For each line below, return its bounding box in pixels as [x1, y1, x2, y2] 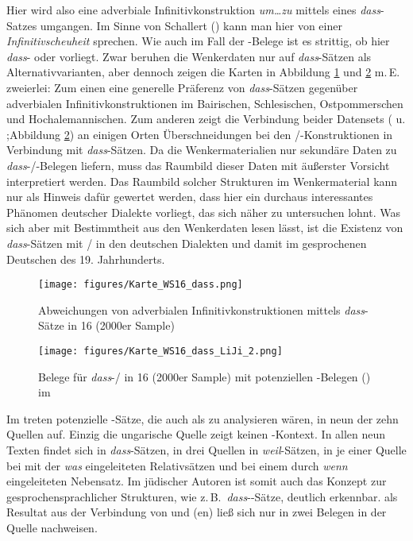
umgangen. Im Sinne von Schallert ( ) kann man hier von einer [40, 17, 342, 33]
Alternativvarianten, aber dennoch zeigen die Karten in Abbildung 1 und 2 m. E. [6, 64, 400, 80]
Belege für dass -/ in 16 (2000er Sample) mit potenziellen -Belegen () [38, 368, 371, 384]
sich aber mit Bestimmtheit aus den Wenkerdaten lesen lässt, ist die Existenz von [6, 219, 403, 236]
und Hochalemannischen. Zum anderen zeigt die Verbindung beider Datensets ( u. [6, 110, 406, 127]
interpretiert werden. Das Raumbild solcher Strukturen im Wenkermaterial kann [6, 172, 398, 189]
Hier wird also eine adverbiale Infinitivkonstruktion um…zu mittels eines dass [6, 2, 380, 17]
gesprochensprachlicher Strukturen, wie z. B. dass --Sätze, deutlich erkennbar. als [6, 488, 398, 504]
